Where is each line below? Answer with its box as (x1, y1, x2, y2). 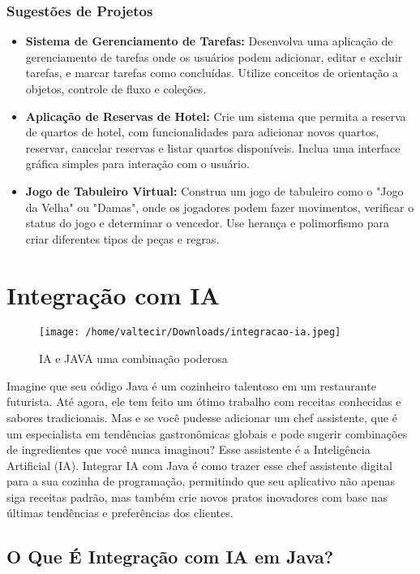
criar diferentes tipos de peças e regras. (25, 230, 220, 247)
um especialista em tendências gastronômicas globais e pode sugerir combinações (6, 425, 408, 442)
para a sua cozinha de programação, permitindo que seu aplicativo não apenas (6, 473, 396, 490)
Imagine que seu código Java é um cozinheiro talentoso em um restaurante (6, 377, 376, 394)
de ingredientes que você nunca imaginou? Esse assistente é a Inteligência (6, 441, 371, 458)
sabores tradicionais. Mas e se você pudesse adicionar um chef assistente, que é (6, 408, 397, 425)
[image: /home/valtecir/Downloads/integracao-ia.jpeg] (39, 326, 341, 339)
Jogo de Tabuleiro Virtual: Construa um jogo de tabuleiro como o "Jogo (25, 182, 404, 199)
